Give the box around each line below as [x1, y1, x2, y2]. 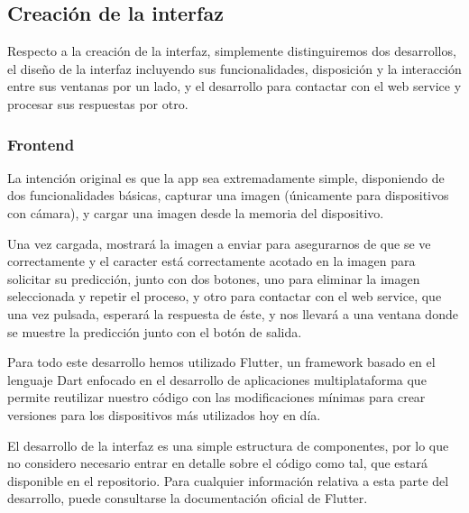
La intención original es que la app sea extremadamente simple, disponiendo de [7, 168, 445, 187]
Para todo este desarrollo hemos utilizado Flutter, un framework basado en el [7, 353, 436, 371]
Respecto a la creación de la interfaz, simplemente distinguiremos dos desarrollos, [7, 41, 456, 60]
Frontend [7, 133, 75, 155]
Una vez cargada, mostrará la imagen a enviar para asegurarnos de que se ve [7, 234, 431, 252]
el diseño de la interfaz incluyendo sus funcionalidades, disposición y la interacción [7, 59, 462, 78]
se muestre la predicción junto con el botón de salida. [7, 322, 302, 341]
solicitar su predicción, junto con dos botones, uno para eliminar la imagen [7, 269, 420, 288]
